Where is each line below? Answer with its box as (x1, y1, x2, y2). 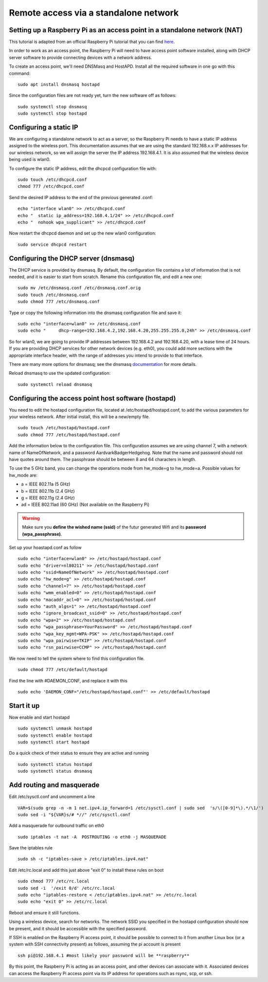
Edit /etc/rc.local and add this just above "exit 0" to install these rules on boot (9, 867, 164, 873)
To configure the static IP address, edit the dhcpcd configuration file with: (9, 165, 157, 171)
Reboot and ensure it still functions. (9, 910, 80, 916)
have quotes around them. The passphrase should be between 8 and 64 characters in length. (9, 457, 197, 462)
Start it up (9, 701, 40, 710)
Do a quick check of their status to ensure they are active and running (9, 750, 149, 756)
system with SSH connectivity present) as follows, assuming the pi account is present (9, 942, 181, 947)
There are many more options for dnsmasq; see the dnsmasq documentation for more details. (9, 361, 197, 367)
